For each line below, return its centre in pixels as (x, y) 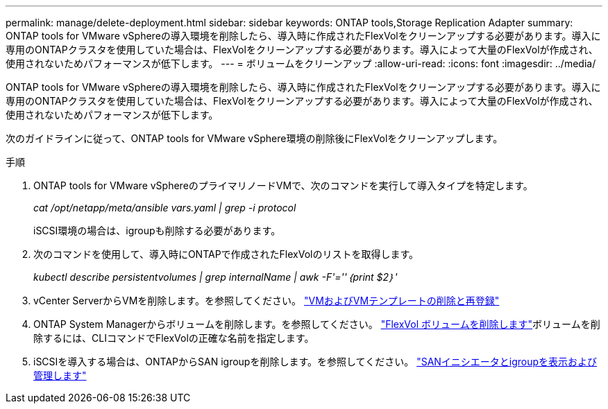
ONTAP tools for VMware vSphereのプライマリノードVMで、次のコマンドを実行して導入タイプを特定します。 (283, 185)
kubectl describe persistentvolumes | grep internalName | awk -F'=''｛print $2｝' (216, 277)
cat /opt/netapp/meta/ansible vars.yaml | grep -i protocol (165, 208)
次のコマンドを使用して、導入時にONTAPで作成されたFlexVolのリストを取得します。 (226, 254)
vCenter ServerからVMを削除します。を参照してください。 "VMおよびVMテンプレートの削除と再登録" (267, 301)
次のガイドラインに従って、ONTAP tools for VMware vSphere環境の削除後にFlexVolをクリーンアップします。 (254, 138)
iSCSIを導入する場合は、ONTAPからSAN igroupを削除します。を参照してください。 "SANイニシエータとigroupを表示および (315, 362)
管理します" (60, 375)
